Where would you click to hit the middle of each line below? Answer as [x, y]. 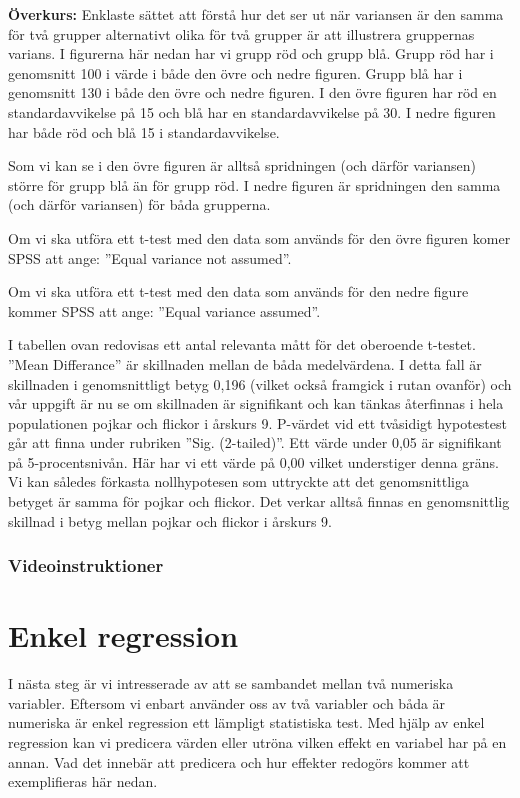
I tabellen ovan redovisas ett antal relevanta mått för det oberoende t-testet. [242, 344]
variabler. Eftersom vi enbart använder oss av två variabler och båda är [227, 702]
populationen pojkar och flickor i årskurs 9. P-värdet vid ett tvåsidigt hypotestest [257, 422]
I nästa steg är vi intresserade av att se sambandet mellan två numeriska [231, 683]
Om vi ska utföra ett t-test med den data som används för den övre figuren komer [259, 237]
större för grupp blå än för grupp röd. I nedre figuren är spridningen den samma [254, 184]
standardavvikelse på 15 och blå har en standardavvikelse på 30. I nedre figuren [252, 111]
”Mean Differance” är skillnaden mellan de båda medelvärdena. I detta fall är [245, 363]
